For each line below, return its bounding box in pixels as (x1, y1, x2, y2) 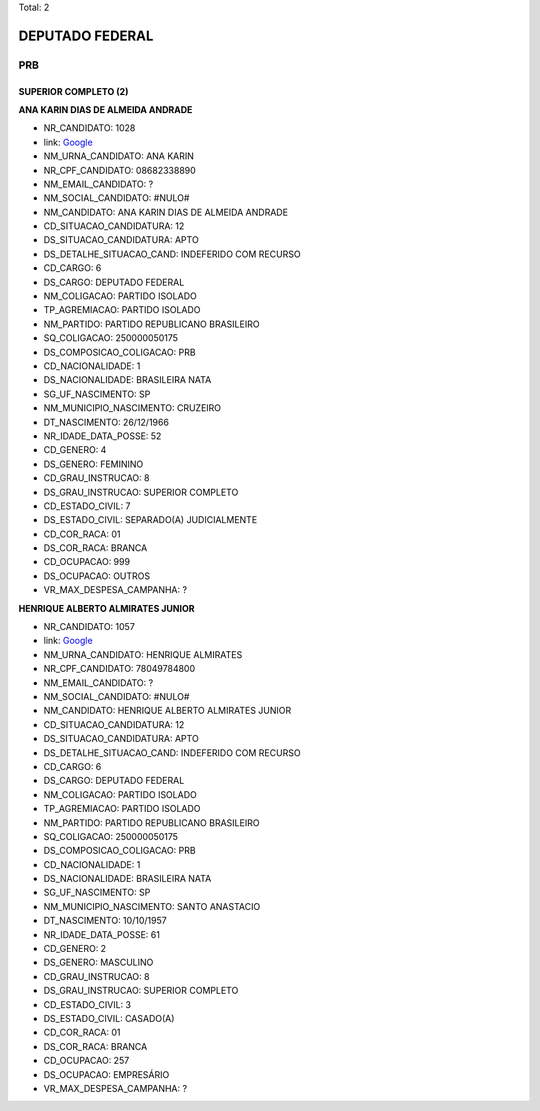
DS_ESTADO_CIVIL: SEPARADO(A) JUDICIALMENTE (43, 514, 258, 526)
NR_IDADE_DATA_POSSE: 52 (43, 430, 162, 442)
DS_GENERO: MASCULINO (43, 956, 154, 969)
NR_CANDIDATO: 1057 (43, 621, 135, 633)
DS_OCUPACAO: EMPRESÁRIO (43, 1068, 170, 1080)
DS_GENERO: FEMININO (43, 458, 144, 470)
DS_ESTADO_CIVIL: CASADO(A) (43, 1012, 175, 1024)
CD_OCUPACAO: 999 (43, 556, 130, 568)
